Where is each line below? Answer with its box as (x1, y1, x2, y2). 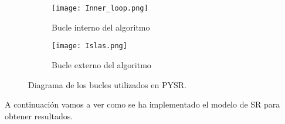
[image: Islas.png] (52, 42, 127, 51)
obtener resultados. (5, 109, 73, 122)
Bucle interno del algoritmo (52, 21, 150, 33)
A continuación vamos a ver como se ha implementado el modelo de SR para (5, 98, 280, 110)
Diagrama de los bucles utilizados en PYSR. (28, 78, 186, 91)
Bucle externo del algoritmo (52, 58, 151, 71)
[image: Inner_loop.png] (52, 4, 148, 12)
